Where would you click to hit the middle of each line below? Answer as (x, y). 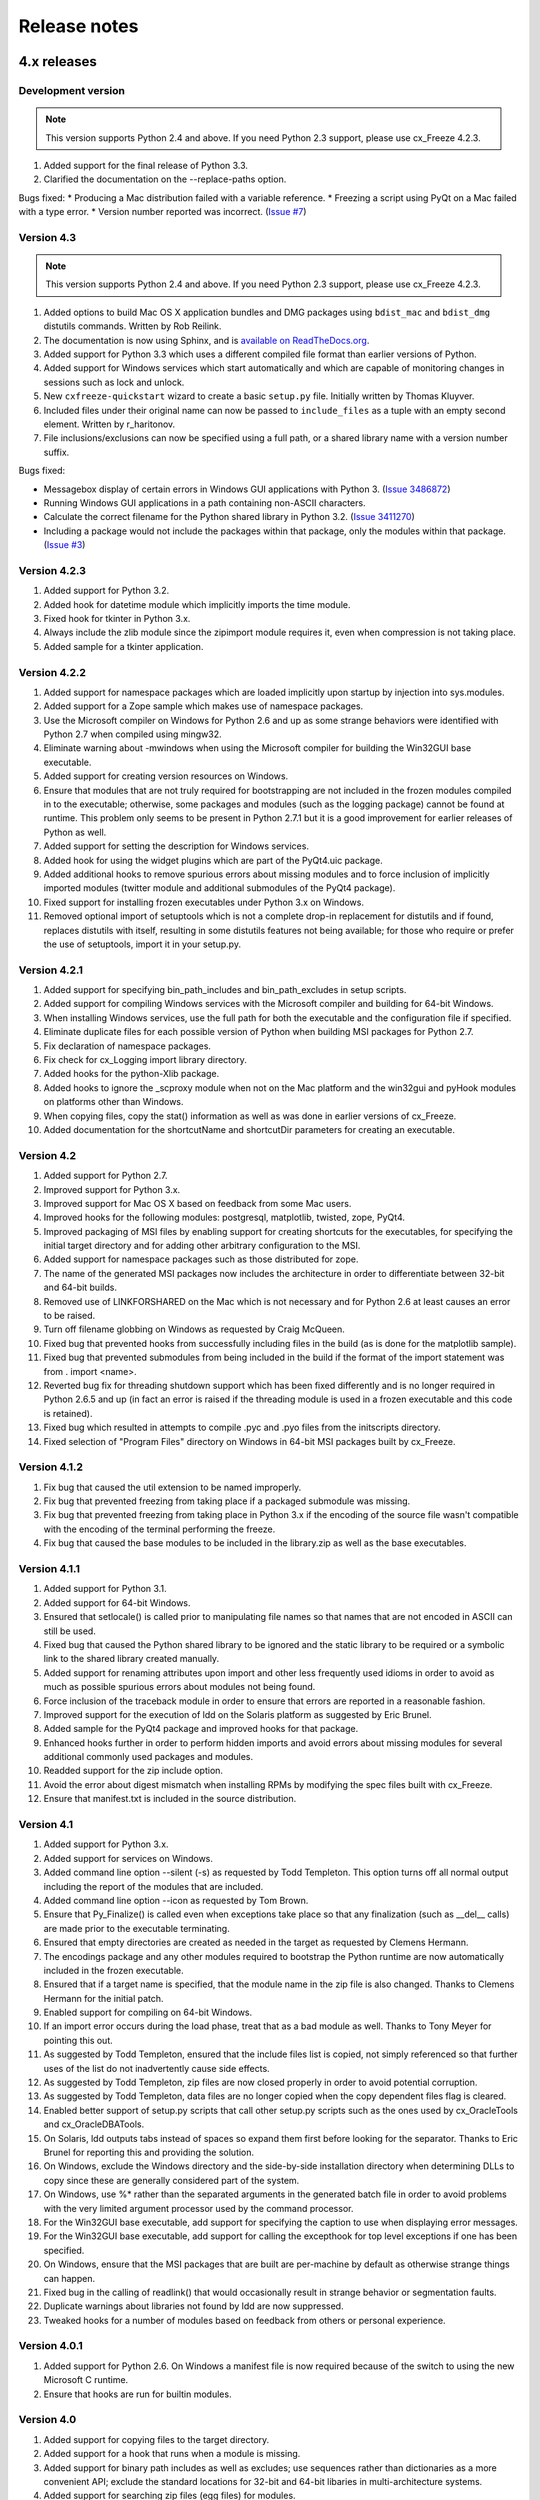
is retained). (68, 1413)
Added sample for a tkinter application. (123, 646)
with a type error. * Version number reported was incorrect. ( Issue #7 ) (162, 212)
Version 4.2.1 (51, 970)
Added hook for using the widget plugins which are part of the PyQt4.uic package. (213, 860)
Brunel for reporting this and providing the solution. (149, 2152)
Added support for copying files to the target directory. (156, 2439)
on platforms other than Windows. (113, 1102)
